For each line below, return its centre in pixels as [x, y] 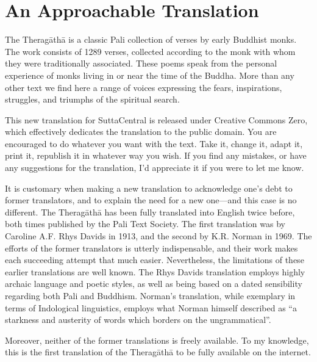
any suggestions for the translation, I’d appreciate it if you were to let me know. [155, 168]
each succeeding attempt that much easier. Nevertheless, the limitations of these [155, 260]
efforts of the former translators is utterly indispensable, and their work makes [151, 248]
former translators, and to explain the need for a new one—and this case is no [151, 200]
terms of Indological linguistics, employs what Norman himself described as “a [151, 307]
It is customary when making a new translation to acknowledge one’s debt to [149, 188]
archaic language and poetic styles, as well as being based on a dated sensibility [154, 284]
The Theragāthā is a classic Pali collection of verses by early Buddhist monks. [151, 39]
